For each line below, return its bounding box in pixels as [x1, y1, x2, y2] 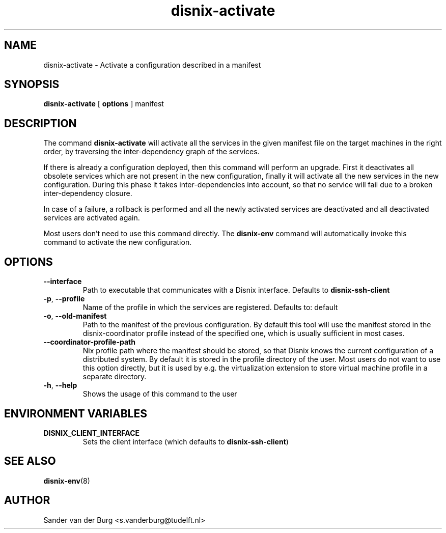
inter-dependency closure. [43, 189, 132, 198]
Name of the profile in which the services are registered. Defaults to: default [82, 303, 338, 312]
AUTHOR [4, 494, 50, 507]
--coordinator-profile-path [43, 338, 135, 347]
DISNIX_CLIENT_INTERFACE [43, 428, 140, 437]
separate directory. [82, 372, 147, 381]
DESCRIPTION [4, 117, 77, 130]
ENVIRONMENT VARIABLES [4, 407, 147, 420]
